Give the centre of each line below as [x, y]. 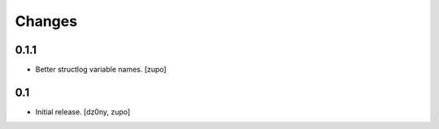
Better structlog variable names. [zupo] [101, 70]
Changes [46, 21]
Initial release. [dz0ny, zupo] [83, 112]
